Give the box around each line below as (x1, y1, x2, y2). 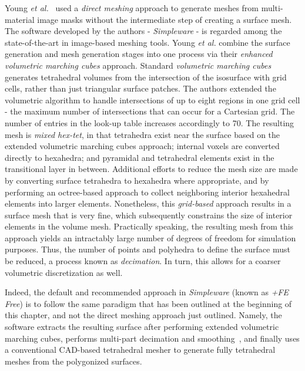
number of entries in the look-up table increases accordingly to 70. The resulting (5, 116, 294, 129)
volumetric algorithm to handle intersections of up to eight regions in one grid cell (5, 93, 300, 106)
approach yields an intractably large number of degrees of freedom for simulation (5, 231, 296, 244)
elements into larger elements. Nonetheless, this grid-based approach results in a (5, 197, 291, 210)
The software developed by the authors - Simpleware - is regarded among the (5, 25, 282, 37)
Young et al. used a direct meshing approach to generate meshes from (5, 2, 259, 14)
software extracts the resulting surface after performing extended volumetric (5, 321, 279, 333)
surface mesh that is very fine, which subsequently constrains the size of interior (5, 208, 293, 221)
